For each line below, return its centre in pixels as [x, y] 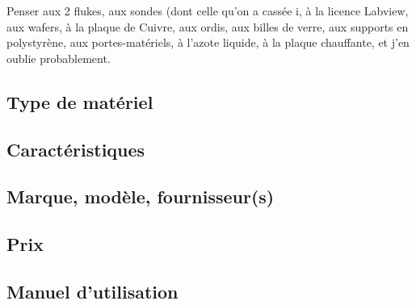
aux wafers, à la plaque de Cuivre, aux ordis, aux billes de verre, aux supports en [208, 26]
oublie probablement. [59, 58]
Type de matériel [80, 101]
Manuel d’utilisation [92, 291]
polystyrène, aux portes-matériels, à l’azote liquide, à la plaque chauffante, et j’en [208, 42]
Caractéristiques [76, 149]
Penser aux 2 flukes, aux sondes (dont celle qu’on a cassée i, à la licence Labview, [208, 10]
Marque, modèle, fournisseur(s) [141, 196]
